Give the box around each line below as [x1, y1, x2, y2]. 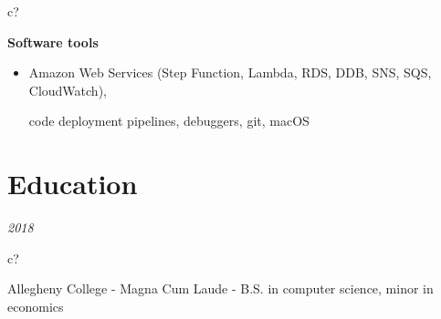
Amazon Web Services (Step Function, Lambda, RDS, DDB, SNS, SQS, [28, 63, 432, 82]
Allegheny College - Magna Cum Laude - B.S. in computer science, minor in [7, 279, 434, 298]
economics [7, 296, 64, 315]
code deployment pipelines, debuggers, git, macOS [28, 111, 310, 130]
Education [7, 165, 138, 202]
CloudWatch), [28, 80, 107, 99]
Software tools [7, 32, 99, 51]
